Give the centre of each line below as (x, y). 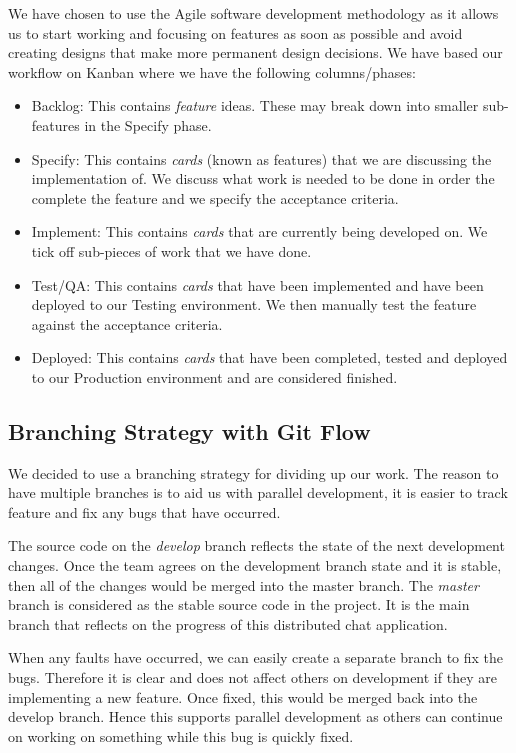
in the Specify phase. (148, 124)
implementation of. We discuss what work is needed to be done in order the (263, 178)
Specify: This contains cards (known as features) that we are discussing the (261, 158)
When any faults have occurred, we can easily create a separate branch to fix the (256, 657)
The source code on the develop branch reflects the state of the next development (256, 545)
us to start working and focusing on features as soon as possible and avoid (235, 32)
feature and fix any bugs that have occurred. (144, 511)
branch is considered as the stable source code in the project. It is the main (239, 604)
